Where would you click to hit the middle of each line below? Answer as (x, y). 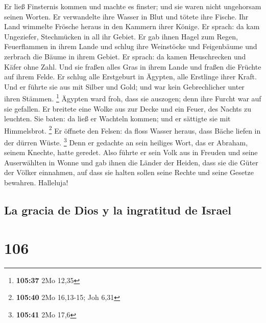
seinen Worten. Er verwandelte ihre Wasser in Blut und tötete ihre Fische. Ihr (126, 16)
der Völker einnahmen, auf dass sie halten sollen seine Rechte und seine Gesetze (129, 172)
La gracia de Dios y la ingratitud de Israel (118, 210)
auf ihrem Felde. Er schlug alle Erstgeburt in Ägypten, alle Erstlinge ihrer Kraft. (130, 77)
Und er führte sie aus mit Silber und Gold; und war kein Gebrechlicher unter (124, 86)
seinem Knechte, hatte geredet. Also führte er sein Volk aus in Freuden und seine (131, 152)
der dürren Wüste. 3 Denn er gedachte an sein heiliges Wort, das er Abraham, (126, 142)
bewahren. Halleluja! (36, 182)
